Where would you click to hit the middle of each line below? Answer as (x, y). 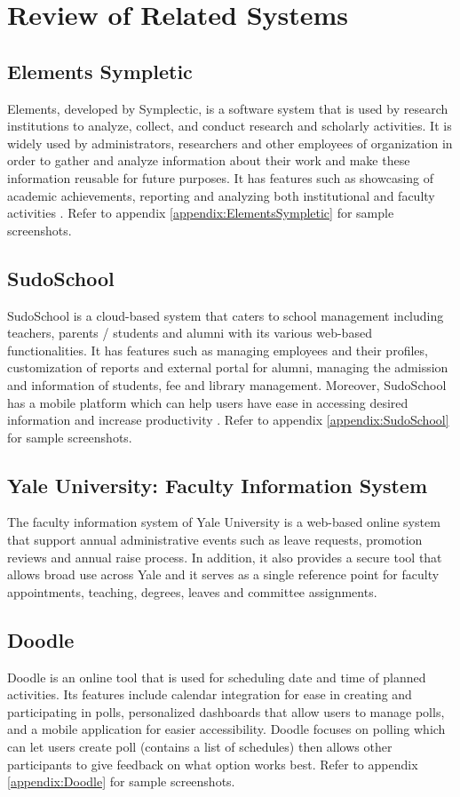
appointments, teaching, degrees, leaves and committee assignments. (192, 591)
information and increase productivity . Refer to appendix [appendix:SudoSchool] (228, 420)
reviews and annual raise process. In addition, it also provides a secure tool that (225, 557)
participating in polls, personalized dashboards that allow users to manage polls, (226, 711)
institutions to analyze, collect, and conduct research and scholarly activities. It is (230, 126)
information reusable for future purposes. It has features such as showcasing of (221, 177)
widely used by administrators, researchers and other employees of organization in (230, 143)
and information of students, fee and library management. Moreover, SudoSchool (227, 384)
